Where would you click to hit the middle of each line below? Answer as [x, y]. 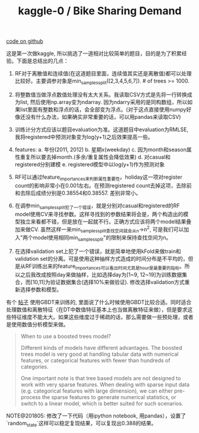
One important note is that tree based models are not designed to [101, 378]
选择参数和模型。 [41, 289]
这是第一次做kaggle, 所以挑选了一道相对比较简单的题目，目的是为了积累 [94, 53]
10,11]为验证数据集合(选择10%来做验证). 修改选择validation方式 [109, 282]
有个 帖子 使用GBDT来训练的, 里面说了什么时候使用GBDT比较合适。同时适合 [99, 302]
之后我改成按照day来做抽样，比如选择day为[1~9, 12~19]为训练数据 [101, 274]
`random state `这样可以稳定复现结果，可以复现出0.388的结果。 [81, 424]
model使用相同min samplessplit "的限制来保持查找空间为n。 [102, 238]
